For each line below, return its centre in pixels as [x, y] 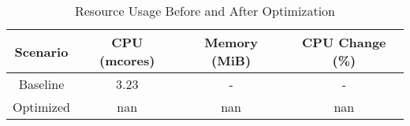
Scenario [41, 51]
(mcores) [127, 60]
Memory [231, 42]
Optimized [41, 107]
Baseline [41, 84]
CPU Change [344, 42]
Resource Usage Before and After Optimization [205, 11]
